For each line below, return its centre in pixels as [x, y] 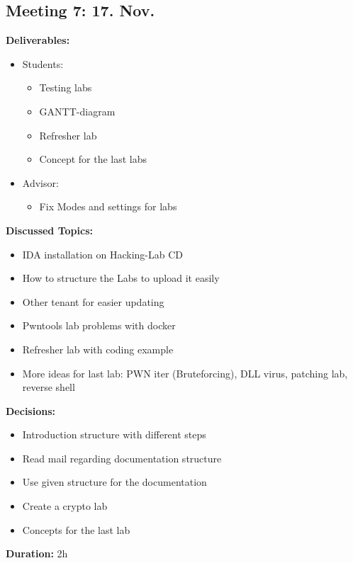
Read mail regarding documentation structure [122, 458]
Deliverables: [38, 40]
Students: [43, 63]
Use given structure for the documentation [114, 482]
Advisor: [40, 182]
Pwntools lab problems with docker [99, 325]
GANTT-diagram [77, 111]
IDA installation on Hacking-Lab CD [103, 254]
